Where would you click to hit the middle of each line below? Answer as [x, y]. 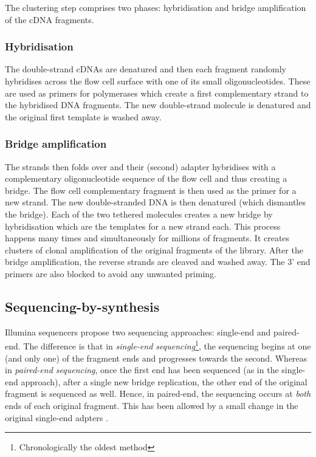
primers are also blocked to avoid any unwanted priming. [111, 273]
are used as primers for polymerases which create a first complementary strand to [157, 93]
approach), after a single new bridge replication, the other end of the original [164, 381]
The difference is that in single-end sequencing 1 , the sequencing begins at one [167, 345]
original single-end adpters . [57, 417]
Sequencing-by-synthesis [82, 306]
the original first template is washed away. [83, 116]
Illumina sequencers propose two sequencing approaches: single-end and [138, 332]
